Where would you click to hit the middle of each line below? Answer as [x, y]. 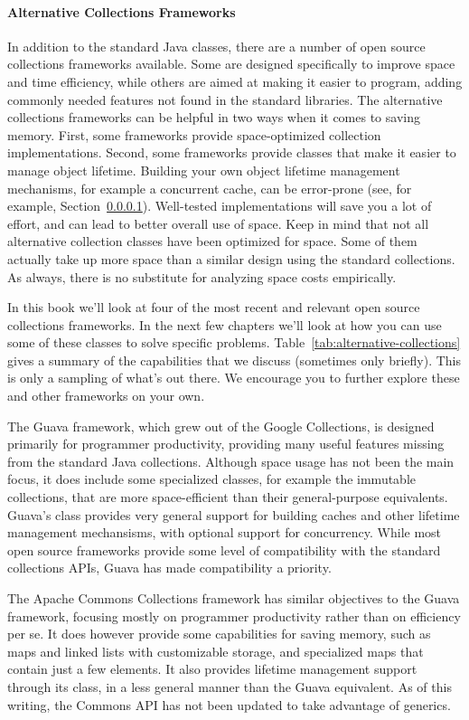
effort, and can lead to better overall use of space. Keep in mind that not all [218, 223]
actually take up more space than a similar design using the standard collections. [231, 258]
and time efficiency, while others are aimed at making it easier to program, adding [235, 81]
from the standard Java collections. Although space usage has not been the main [231, 461]
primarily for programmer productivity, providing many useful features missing [226, 444]
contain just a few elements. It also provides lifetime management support [212, 669]
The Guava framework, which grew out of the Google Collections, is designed [221, 426]
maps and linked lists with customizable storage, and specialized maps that [216, 651]
